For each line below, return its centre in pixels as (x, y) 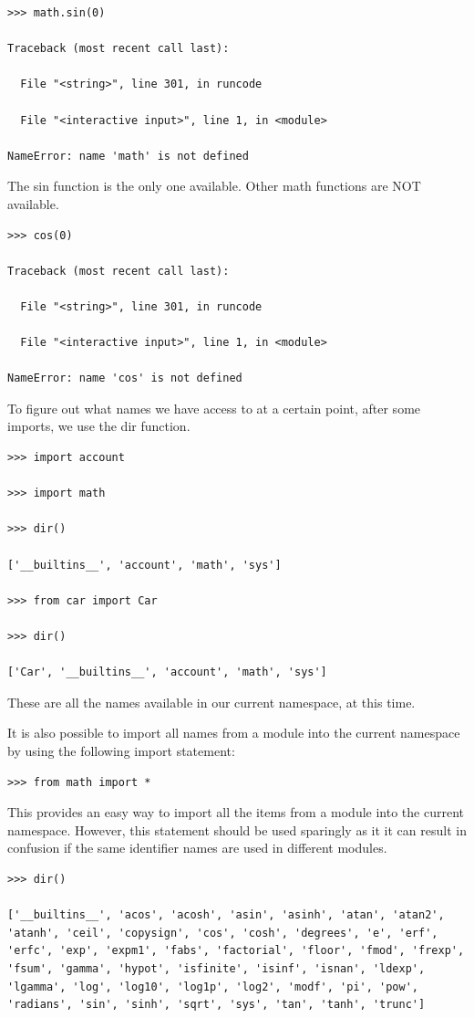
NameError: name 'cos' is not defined (125, 378)
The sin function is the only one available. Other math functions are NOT (214, 186)
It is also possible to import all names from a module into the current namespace (234, 733)
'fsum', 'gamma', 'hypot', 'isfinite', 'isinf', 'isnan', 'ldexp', (216, 968)
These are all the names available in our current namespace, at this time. (211, 702)
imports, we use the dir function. (99, 426)
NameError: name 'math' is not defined (128, 156)
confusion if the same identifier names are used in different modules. (197, 848)
